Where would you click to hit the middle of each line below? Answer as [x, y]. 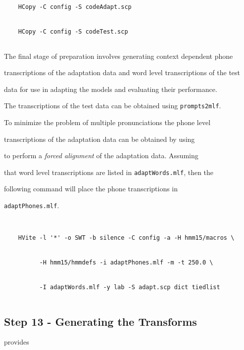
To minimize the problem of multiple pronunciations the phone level [107, 122]
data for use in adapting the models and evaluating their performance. [111, 89]
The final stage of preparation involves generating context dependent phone [119, 56]
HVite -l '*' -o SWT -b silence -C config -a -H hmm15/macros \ [126, 238]
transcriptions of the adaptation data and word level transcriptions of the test [122, 72]
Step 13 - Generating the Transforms [100, 321]
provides [17, 342]
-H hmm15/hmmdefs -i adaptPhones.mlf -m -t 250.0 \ [126, 262]
